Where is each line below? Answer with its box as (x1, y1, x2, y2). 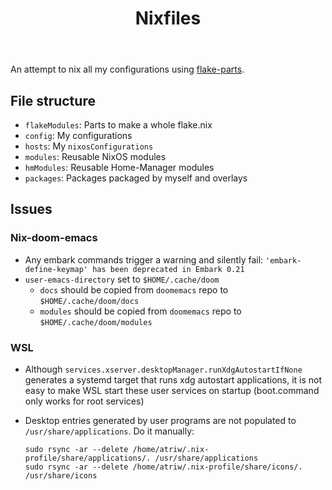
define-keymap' (24, 264, 89, 274)
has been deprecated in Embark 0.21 (92, 264, 245, 274)
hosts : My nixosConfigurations (24, 140, 154, 152)
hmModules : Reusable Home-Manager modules (24, 162, 215, 173)
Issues (10, 201, 53, 218)
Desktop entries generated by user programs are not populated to (24, 414, 297, 426)
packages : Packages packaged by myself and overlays (24, 172, 248, 184)
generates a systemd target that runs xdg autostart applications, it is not (24, 373, 323, 386)
